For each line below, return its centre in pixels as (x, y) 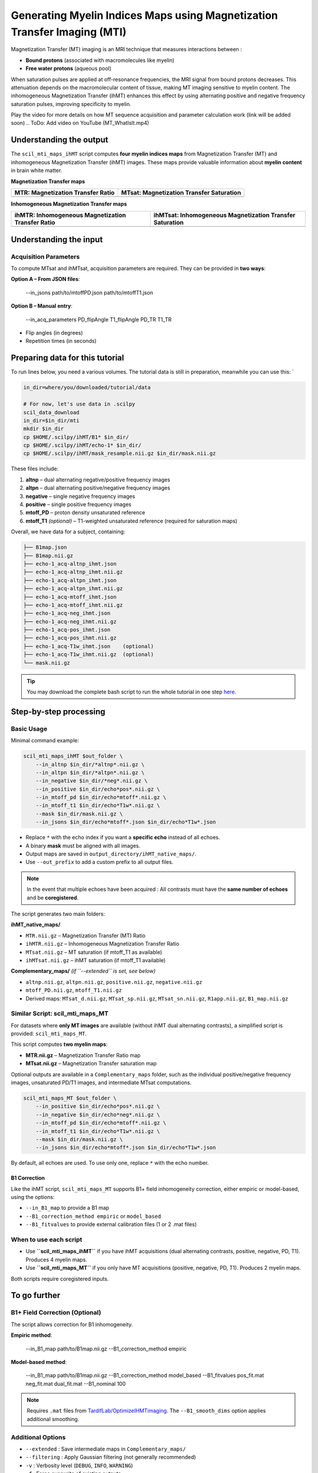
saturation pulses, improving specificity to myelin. (71, 104)
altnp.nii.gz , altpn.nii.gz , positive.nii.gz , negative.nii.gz (114, 982)
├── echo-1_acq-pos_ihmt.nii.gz (70, 638)
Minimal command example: (45, 741)
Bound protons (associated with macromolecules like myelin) (100, 60)
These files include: (35, 469)
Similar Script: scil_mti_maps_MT (60, 1013)
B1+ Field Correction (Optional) (56, 1313)
